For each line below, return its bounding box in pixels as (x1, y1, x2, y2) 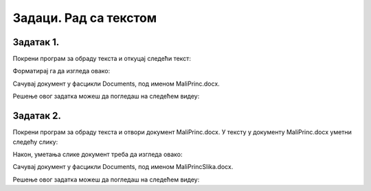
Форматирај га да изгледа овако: (12, 67, 110, 75)
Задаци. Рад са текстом (12, 10, 157, 25)
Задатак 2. (12, 110, 61, 122)
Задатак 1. (12, 36, 60, 48)
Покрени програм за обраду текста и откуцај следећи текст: (12, 55, 192, 63)
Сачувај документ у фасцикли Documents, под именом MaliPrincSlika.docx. (12, 163, 234, 171)
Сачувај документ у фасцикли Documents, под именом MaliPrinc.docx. (12, 79, 220, 88)
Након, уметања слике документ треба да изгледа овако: (12, 150, 183, 158)
